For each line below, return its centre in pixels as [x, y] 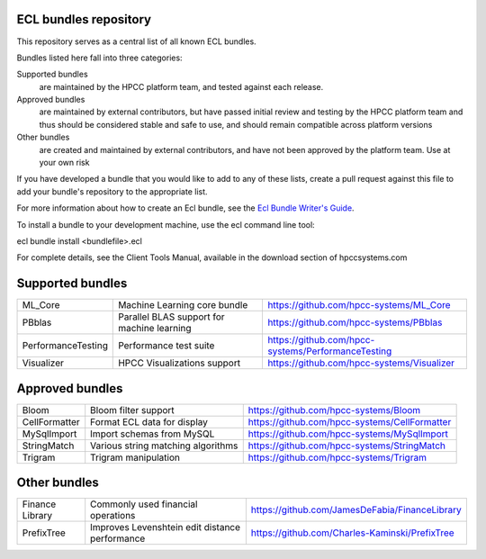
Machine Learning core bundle [183, 305]
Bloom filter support [132, 410]
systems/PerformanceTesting [329, 351]
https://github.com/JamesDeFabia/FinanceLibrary [356, 510]
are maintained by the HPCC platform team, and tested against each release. [181, 86]
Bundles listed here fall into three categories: [100, 58]
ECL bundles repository [84, 19]
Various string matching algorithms [164, 446]
